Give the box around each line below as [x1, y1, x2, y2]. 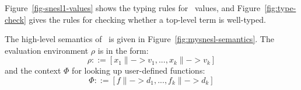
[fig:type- [264, 2, 296, 13]
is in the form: [97, 44, 149, 56]
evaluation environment [5, 44, 89, 56]
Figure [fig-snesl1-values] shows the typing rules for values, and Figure [5, 2, 261, 13]
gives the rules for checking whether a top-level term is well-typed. [29, 13, 266, 25]
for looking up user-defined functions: [72, 64, 205, 77]
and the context [5, 64, 61, 77]
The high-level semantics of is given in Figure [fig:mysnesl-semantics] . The [5, 33, 274, 45]
